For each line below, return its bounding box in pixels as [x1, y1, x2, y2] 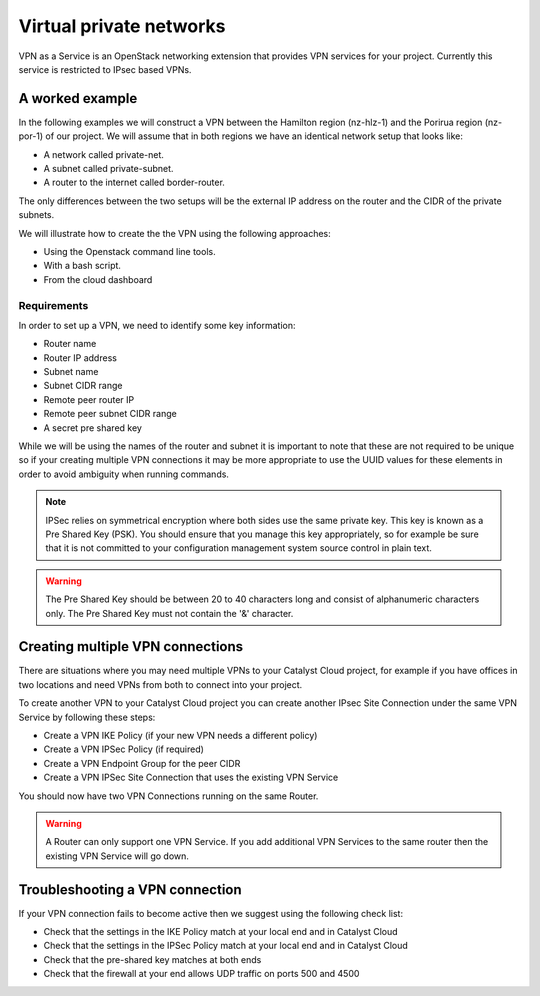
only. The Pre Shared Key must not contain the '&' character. [45, 607, 294, 619]
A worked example [18, 90, 138, 107]
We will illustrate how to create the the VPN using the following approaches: [18, 227, 332, 239]
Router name [43, 338, 97, 350]
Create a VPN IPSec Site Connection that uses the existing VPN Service [43, 771, 339, 784]
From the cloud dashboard [43, 273, 153, 285]
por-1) [18, 130, 44, 142]
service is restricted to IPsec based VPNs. [18, 63, 192, 75]
